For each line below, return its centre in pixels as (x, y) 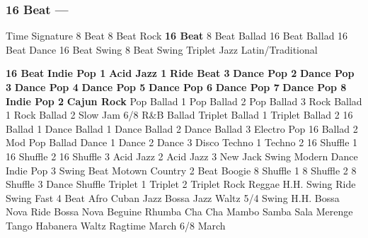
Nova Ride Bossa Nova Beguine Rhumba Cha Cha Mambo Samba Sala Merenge (179, 212)
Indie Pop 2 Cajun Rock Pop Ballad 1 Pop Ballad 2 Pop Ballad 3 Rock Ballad (184, 101)
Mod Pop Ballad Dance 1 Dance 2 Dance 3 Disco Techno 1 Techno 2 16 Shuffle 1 (182, 142)
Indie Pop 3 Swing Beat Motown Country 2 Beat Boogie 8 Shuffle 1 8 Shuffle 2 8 (181, 170)
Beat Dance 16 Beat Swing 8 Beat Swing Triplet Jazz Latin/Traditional (162, 49)
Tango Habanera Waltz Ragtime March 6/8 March (116, 225)
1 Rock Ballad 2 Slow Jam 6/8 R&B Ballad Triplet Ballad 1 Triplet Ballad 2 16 (179, 115)
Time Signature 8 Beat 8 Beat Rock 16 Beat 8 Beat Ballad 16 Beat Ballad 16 (177, 36)
